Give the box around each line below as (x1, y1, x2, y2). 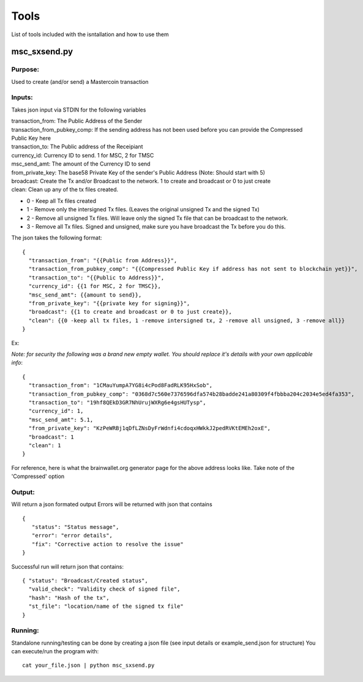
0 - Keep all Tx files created (26, 197, 96, 205)
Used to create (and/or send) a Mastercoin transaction (11, 78, 149, 85)
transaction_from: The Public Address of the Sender (11, 117, 143, 125)
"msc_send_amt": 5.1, (28, 416, 94, 423)
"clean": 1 (28, 442, 61, 449)
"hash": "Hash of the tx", (28, 594, 110, 601)
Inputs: (11, 93, 33, 102)
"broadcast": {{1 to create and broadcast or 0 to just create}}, (28, 308, 232, 316)
